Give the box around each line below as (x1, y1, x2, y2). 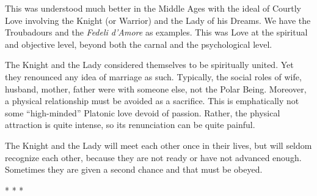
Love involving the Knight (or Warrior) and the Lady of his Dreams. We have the (5, 13, 311, 26)
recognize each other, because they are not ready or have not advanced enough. (5, 151, 302, 164)
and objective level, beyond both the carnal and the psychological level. (5, 37, 272, 50)
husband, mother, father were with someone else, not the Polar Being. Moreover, (5, 82, 307, 95)
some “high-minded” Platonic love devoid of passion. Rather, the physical (5, 106, 280, 119)
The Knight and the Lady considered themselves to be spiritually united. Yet (5, 58, 294, 71)
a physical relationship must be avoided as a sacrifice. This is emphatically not (5, 94, 299, 107)
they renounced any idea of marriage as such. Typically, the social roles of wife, (5, 70, 302, 83)
